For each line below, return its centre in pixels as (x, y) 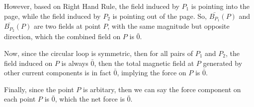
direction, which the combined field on (62, 36)
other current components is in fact (58, 73)
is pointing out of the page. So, (160, 16)
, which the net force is (90, 99)
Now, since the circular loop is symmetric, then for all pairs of (99, 53)
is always (75, 63)
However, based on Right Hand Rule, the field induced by (92, 6)
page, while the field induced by (52, 16)
